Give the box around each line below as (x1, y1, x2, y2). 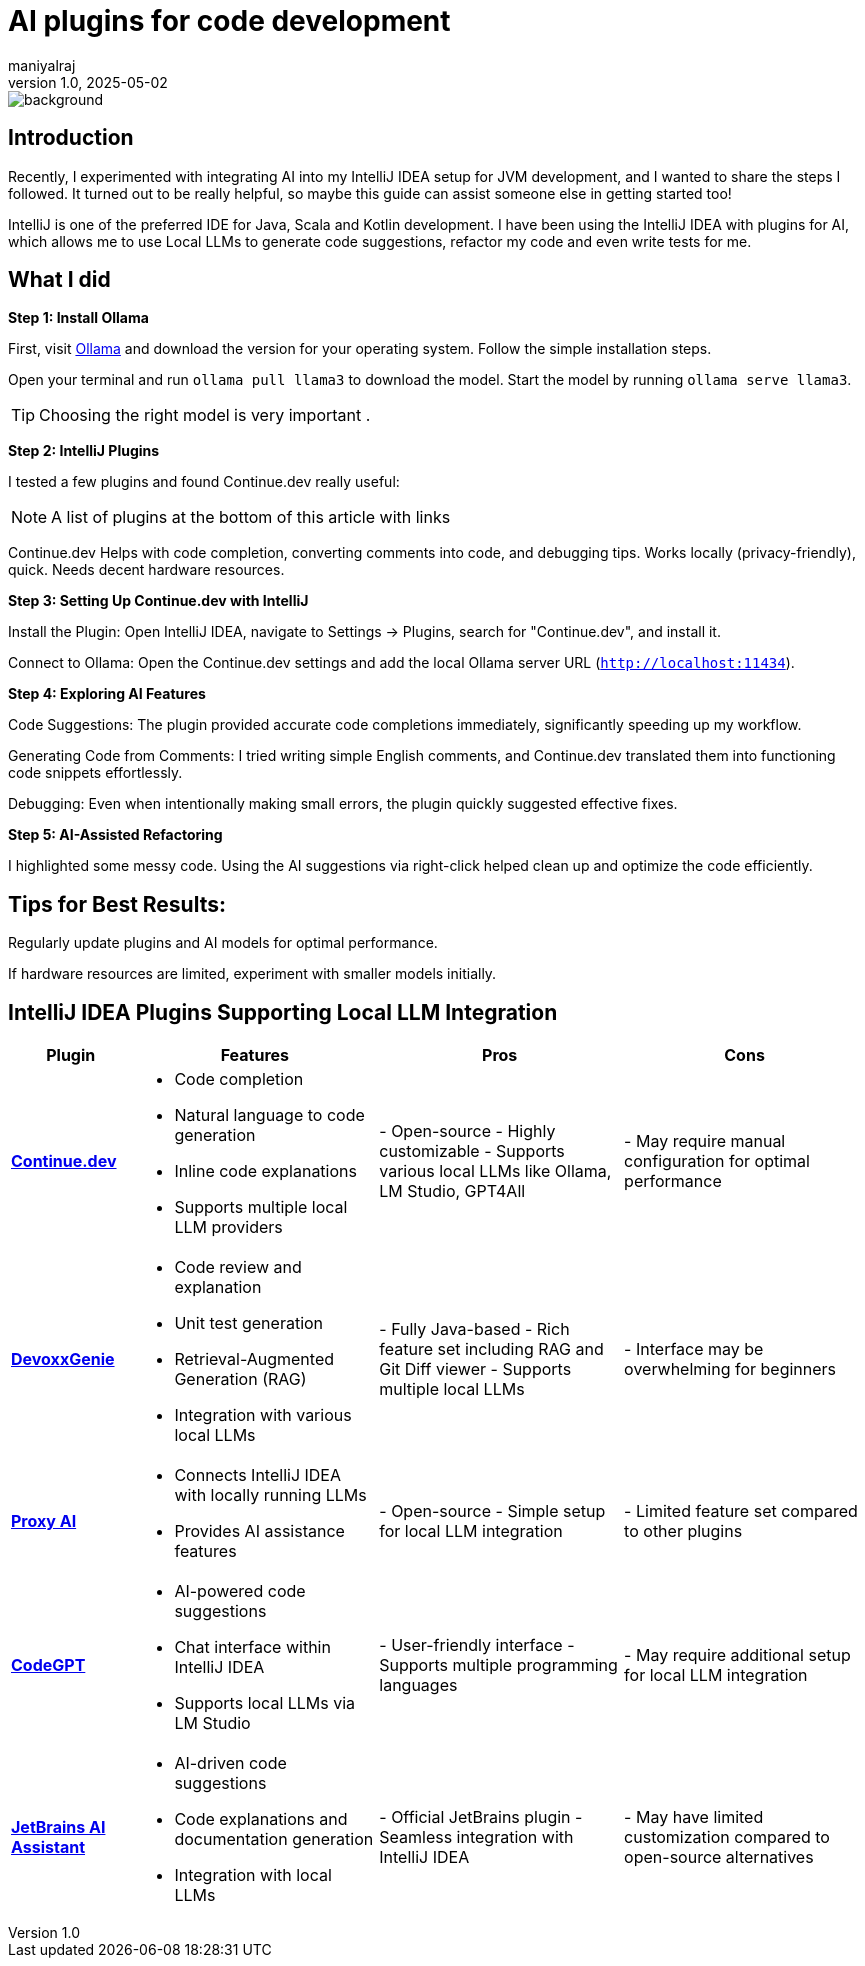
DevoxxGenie (11, 1349, 115, 1370)
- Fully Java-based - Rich (379, 1319, 570, 1340)
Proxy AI (11, 1511, 77, 1532)
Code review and (174, 1257, 302, 1278)
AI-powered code (174, 1581, 306, 1602)
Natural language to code (174, 1105, 365, 1126)
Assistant (11, 1837, 86, 1858)
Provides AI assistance (174, 1521, 345, 1542)
